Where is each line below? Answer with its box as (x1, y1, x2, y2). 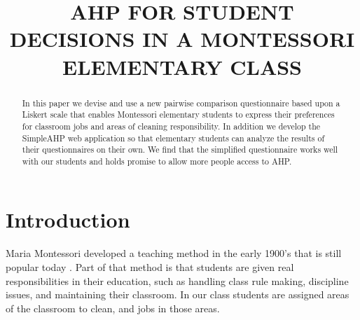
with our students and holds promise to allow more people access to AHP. (22, 155, 292, 167)
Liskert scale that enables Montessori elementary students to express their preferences (22, 109, 335, 120)
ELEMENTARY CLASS (62, 52, 302, 81)
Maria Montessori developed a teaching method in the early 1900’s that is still (6, 246, 342, 260)
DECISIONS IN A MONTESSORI (9, 25, 355, 53)
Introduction (6, 205, 130, 234)
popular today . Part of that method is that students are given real (6, 260, 294, 274)
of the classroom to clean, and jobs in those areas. (6, 300, 220, 315)
